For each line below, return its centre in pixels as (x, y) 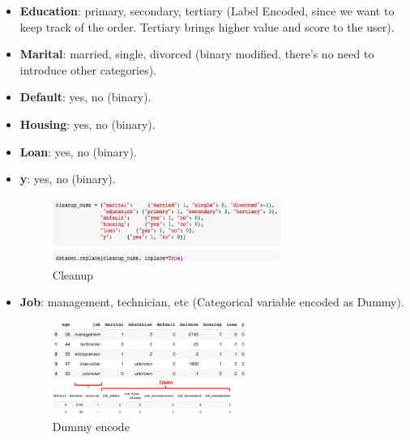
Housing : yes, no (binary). (88, 124)
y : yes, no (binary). (68, 179)
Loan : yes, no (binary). (78, 151)
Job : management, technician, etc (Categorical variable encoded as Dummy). (212, 302)
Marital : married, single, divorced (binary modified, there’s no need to (197, 54)
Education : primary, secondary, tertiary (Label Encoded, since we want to (207, 11)
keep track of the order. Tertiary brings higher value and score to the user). (207, 26)
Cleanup (73, 274)
